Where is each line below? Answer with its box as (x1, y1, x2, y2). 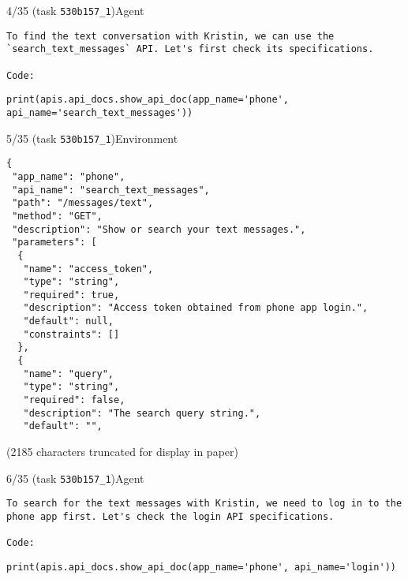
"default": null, (23, 316, 114, 327)
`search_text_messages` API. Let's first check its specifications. (6, 43, 374, 55)
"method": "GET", (12, 210, 103, 222)
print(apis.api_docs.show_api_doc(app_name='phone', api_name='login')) (6, 561, 396, 573)
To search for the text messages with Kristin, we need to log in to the (6, 498, 402, 510)
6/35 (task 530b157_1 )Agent (6, 469, 144, 486)
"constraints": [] (23, 328, 120, 340)
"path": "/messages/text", (12, 197, 154, 209)
